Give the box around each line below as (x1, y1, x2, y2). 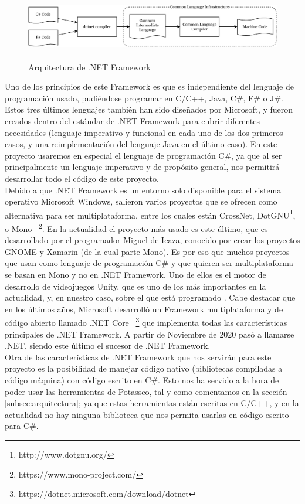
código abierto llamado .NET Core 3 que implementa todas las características (5, 315, 287, 329)
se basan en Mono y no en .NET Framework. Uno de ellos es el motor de (5, 268, 266, 280)
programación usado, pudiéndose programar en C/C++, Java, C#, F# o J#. (5, 91, 283, 104)
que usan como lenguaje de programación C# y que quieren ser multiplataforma (5, 257, 293, 269)
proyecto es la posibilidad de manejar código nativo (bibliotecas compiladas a (5, 362, 283, 374)
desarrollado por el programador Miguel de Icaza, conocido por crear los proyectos (5, 234, 300, 246)
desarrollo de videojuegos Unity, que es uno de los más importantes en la (5, 280, 266, 292)
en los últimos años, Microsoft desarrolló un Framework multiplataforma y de (5, 302, 283, 315)
